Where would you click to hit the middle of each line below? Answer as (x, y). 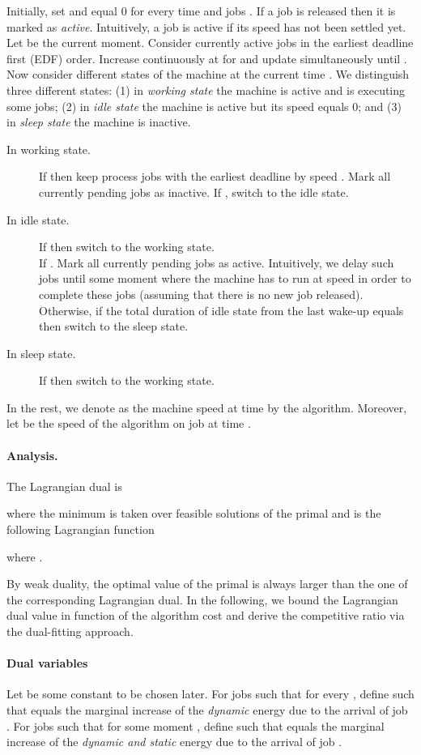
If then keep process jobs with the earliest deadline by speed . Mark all (215, 176)
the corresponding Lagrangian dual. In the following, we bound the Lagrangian (202, 599)
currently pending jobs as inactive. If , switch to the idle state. (194, 192)
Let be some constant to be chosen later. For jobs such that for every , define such (210, 694)
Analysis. (32, 455)
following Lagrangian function (81, 529)
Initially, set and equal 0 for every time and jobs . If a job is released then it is (201, 11)
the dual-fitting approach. (70, 631)
